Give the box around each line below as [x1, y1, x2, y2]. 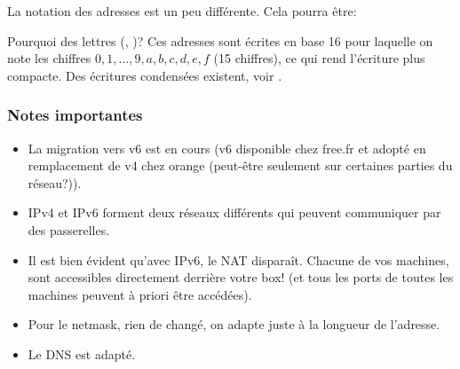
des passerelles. [28, 220, 110, 239]
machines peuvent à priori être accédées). [28, 285, 252, 303]
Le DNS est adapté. [28, 344, 136, 363]
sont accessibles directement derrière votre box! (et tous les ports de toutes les [28, 268, 454, 287]
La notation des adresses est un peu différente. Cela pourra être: [7, 2, 357, 20]
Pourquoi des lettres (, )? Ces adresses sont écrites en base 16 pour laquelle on [7, 31, 433, 50]
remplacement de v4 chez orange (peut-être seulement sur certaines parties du [28, 156, 453, 175]
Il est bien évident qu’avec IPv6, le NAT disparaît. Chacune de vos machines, [28, 250, 449, 269]
